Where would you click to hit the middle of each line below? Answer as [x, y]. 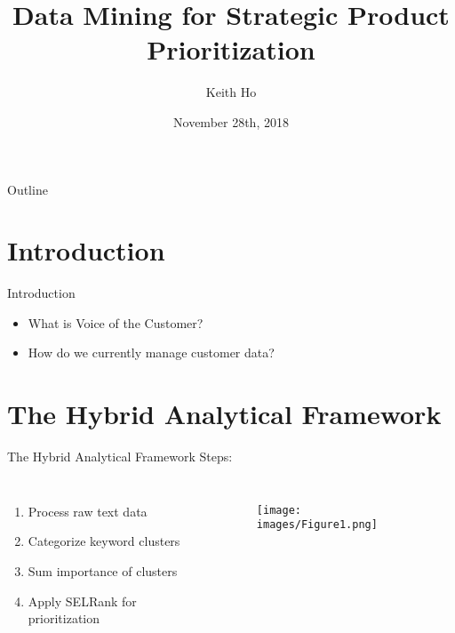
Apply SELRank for [82, 601]
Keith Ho [231, 92]
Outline [28, 189]
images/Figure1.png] [317, 525]
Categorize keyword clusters [104, 541]
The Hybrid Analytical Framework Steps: [120, 457]
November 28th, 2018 [231, 121]
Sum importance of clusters [103, 570]
